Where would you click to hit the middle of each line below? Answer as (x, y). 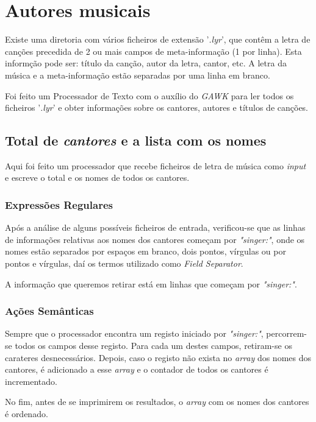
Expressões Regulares (59, 205)
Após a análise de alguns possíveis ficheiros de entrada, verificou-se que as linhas (155, 227)
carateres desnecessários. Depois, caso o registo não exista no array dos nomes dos (158, 357)
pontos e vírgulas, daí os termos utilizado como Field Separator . (124, 263)
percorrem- (286, 333)
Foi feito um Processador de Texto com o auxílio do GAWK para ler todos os (149, 95)
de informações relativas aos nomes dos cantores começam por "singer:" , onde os (155, 239)
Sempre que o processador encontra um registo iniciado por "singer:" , (134, 333)
